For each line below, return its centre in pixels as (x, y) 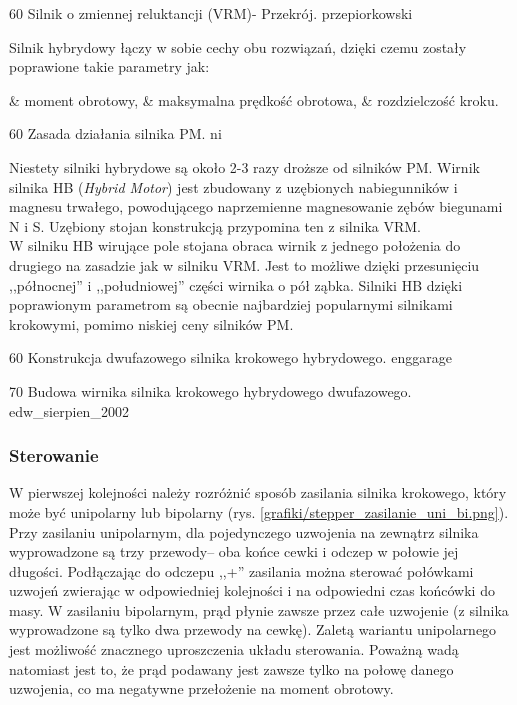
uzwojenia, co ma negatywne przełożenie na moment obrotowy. (201, 688)
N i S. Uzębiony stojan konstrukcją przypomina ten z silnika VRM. (215, 225)
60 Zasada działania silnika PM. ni (115, 133)
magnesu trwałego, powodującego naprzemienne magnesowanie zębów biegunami (256, 206)
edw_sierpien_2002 (69, 410)
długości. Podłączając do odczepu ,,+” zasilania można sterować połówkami (241, 570)
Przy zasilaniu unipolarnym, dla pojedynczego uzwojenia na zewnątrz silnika (244, 531)
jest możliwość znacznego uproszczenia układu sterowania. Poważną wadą (234, 649)
